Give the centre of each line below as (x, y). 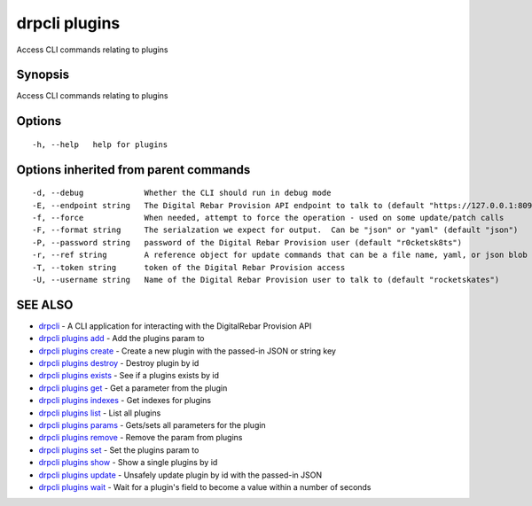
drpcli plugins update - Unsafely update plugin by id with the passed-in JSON (180, 475)
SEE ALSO (45, 304)
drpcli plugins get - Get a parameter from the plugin (133, 388)
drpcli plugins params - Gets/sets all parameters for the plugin (152, 425)
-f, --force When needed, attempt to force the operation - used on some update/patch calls (268, 218)
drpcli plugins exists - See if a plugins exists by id (129, 376)
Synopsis (43, 75)
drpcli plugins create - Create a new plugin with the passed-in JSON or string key (188, 351)
